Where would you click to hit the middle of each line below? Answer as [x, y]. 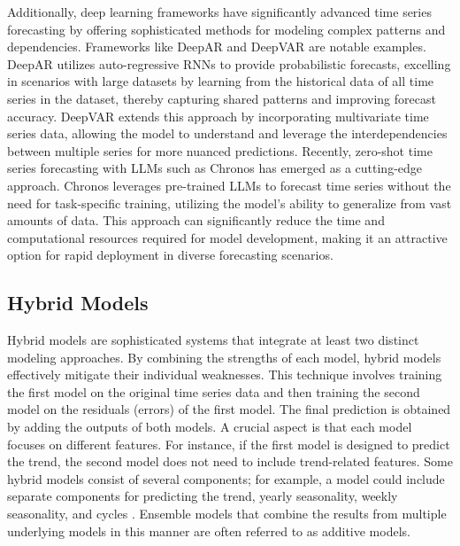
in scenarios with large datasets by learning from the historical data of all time [221, 81]
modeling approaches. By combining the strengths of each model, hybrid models [224, 357]
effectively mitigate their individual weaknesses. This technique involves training [225, 374]
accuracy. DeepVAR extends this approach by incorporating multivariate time [218, 116]
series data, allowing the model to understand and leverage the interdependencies [227, 133]
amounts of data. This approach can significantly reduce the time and [196, 220]
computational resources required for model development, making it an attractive [227, 237]
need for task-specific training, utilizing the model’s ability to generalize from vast [230, 203]
